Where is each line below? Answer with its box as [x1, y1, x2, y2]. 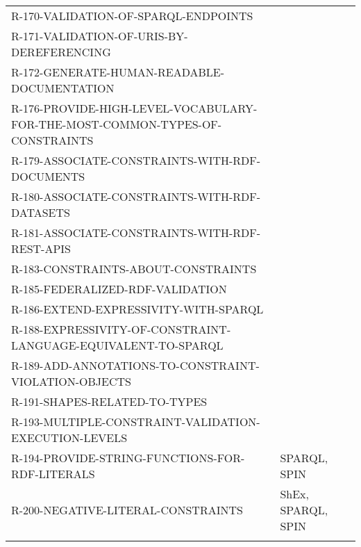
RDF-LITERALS [11, 466, 95, 482]
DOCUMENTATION [11, 80, 115, 96]
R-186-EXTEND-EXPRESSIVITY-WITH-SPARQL [11, 301, 264, 317]
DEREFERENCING [11, 44, 111, 60]
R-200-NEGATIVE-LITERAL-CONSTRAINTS [11, 502, 243, 518]
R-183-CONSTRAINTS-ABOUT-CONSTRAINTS [11, 261, 257, 277]
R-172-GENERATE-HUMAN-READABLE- [11, 64, 225, 80]
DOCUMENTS [11, 168, 85, 184]
